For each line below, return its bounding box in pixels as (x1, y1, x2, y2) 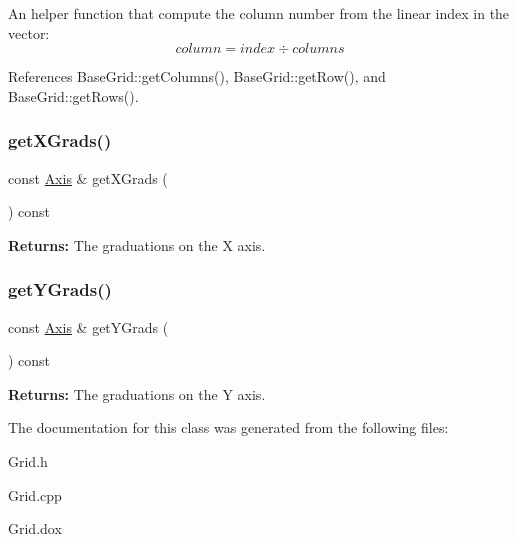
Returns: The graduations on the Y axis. (8, 383, 266, 404)
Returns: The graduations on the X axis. (8, 234, 266, 255)
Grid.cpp (8, 484, 62, 505)
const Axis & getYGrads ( (8, 316, 169, 337)
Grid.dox (8, 518, 62, 539)
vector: (8, 22, 50, 43)
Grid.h (8, 450, 48, 471)
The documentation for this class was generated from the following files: (8, 417, 449, 438)
